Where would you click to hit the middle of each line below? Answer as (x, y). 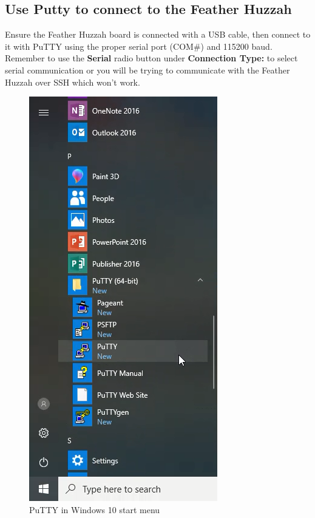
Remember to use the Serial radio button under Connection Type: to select (151, 58)
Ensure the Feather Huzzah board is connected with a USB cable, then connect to (158, 34)
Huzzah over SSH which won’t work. (73, 82)
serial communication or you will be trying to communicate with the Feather (147, 70)
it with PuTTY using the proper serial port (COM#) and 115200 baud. (139, 46)
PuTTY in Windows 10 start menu (95, 509)
